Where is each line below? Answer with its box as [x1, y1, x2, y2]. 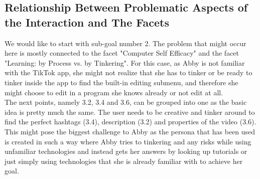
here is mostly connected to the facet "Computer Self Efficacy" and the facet [5, 48, 239, 58]
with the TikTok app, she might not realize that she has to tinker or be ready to [5, 67, 252, 78]
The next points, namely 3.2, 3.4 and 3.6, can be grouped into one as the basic [5, 97, 247, 107]
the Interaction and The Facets [5, 14, 169, 30]
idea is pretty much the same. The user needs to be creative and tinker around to [5, 106, 255, 117]
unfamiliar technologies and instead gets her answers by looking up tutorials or [5, 146, 247, 156]
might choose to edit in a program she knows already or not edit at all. [5, 87, 223, 97]
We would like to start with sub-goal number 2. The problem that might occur [5, 38, 246, 48]
